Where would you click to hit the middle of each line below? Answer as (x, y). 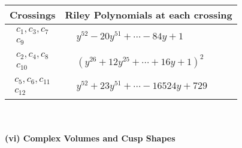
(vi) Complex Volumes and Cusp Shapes (90, 138)
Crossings (33, 15)
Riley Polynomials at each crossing (149, 15)
